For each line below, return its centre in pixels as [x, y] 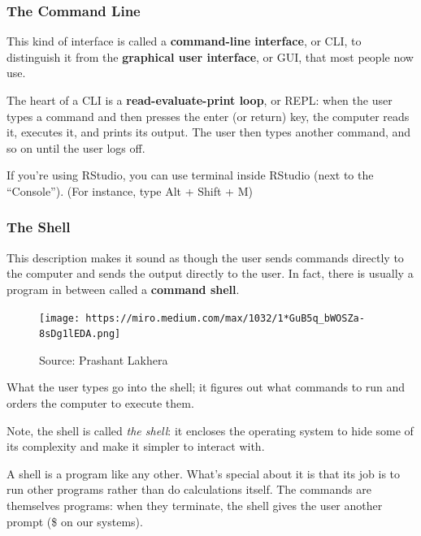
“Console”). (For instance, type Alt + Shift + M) [130, 190]
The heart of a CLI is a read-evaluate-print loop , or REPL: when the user [200, 100]
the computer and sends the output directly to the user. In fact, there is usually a [210, 273]
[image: [60, 318]
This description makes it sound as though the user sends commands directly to [205, 257]
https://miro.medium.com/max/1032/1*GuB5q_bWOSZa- [225, 318]
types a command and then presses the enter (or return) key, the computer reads [208, 116]
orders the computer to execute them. [100, 403]
